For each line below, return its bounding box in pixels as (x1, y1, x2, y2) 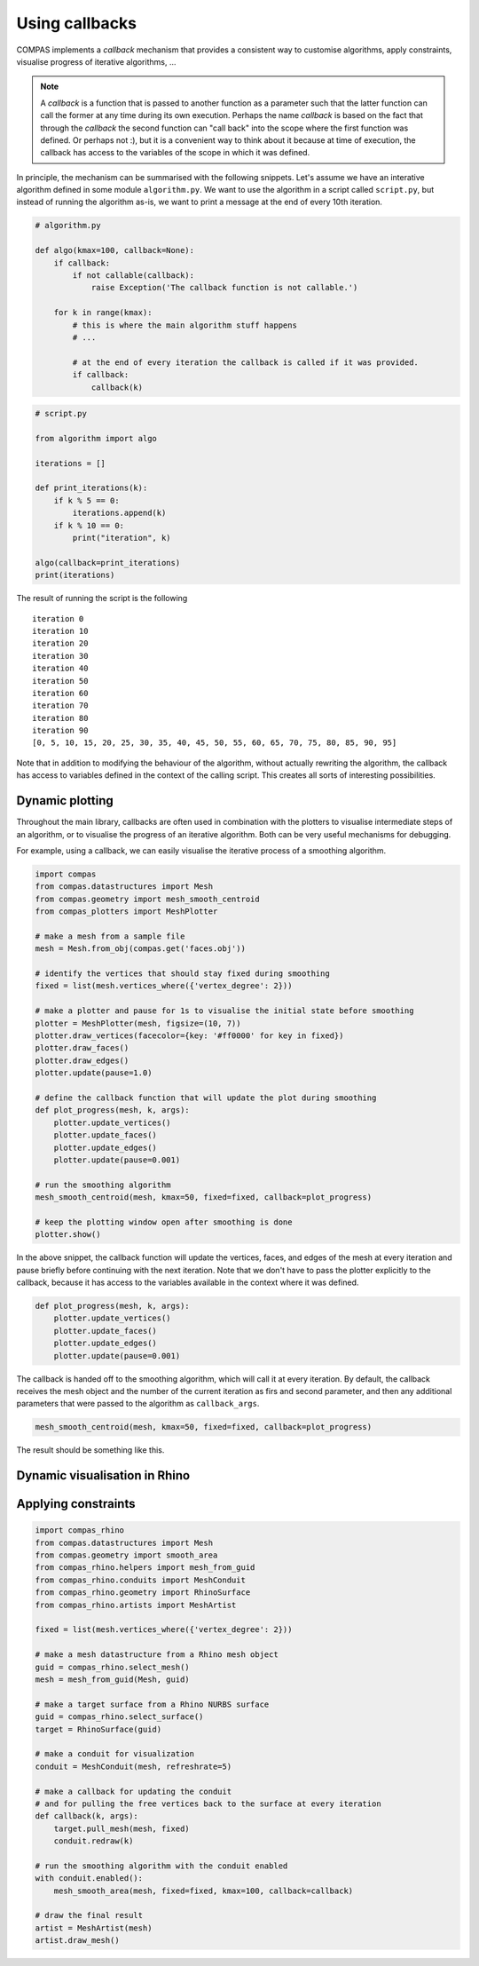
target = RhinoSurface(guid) (35, 1724, 162, 1734)
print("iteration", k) (72, 533, 172, 543)
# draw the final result (35, 1910, 144, 1921)
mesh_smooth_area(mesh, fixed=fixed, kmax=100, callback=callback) (53, 1885, 354, 1896)
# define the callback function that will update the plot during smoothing (35, 1092, 377, 1103)
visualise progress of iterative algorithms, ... (16, 56, 177, 67)
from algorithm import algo (35, 433, 157, 443)
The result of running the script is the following (16, 593, 188, 604)
